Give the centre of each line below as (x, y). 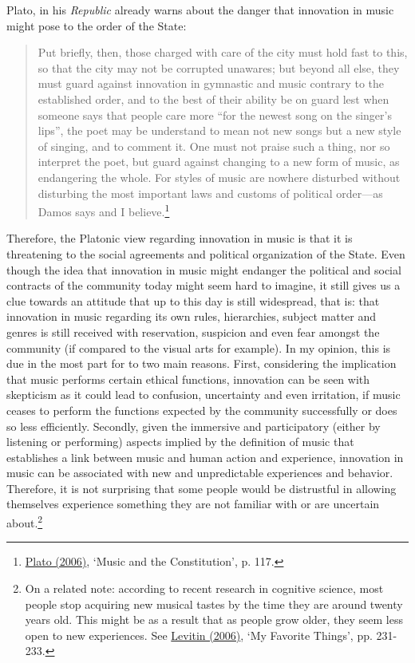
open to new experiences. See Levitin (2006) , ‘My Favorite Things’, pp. (199, 635)
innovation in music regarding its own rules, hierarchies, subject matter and (192, 316)
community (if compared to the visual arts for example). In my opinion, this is (199, 347)
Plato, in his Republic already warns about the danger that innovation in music (200, 10)
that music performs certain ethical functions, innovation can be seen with (188, 379)
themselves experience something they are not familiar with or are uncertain (193, 504)
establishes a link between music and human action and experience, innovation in (205, 457)
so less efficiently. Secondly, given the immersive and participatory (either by (194, 426)
